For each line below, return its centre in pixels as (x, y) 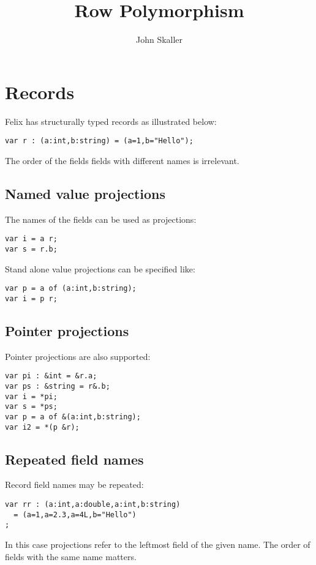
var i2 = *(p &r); (42, 427)
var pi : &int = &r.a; (51, 376)
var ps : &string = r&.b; (58, 386)
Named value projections (85, 193)
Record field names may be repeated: (74, 485)
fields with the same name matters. (71, 556)
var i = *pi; (31, 396)
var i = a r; (31, 239)
